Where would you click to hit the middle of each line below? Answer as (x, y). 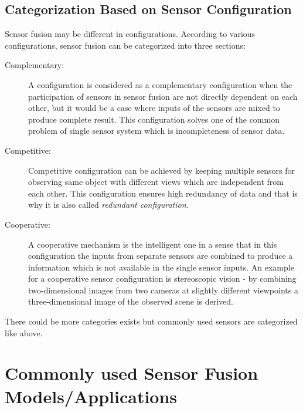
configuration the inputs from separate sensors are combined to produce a (161, 256)
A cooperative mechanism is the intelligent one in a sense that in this (153, 244)
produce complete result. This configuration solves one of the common (154, 119)
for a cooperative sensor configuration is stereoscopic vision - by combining (162, 278)
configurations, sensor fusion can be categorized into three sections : (125, 45)
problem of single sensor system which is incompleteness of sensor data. (156, 131)
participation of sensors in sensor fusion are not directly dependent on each (163, 96)
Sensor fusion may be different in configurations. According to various (130, 34)
